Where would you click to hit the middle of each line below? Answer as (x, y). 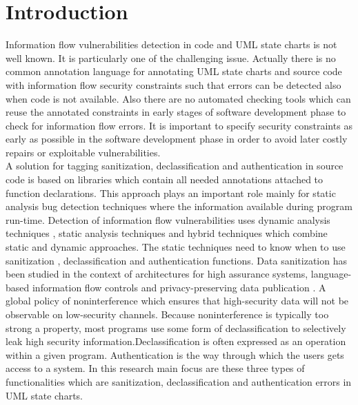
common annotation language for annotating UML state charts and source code (174, 71)
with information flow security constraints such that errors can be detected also (173, 84)
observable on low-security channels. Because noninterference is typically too (167, 314)
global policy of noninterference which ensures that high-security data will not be (177, 301)
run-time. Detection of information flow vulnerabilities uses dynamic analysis (168, 219)
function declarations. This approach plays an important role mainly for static (171, 193)
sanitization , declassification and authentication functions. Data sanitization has (176, 260)
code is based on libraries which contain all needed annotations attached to (165, 179)
